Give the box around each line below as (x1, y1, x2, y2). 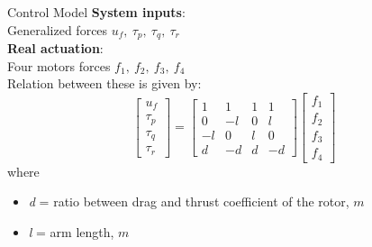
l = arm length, (28, 222, 114, 241)
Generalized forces (7, 20, 108, 39)
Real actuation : (7, 39, 104, 58)
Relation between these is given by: (7, 74, 202, 93)
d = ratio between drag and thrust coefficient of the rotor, (28, 192, 349, 211)
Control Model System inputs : (7, 3, 186, 21)
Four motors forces (7, 56, 111, 75)
